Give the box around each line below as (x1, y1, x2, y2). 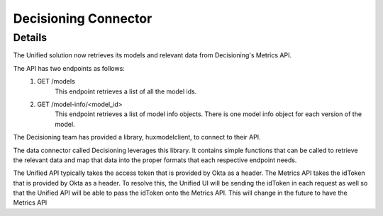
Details (13, 31, 48, 44)
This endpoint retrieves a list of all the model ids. (55, 87, 197, 96)
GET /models (37, 77, 76, 86)
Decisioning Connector (13, 11, 152, 26)
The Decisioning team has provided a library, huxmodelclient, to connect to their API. (13, 133, 262, 142)
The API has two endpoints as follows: (13, 64, 126, 72)
